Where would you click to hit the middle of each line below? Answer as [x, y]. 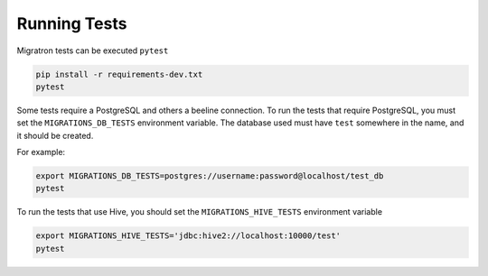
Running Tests [72, 23]
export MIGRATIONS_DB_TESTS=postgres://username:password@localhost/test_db [210, 176]
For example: [41, 152]
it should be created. [55, 135]
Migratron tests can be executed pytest [93, 51]
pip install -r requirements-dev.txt [119, 74]
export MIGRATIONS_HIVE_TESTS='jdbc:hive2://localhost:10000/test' [188, 236]
